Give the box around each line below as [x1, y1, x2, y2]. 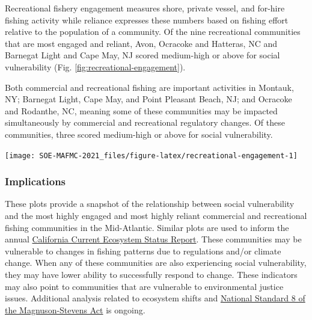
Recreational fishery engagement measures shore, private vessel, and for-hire [5, 2, 285, 14]
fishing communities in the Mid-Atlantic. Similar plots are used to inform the [5, 221, 289, 233]
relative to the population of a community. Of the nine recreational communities [5, 25, 301, 38]
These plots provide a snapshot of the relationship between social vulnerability [5, 197, 295, 210]
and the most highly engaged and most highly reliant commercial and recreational [5, 209, 307, 221]
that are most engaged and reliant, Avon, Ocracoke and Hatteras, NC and [5, 37, 277, 49]
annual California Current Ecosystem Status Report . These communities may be [5, 233, 302, 245]
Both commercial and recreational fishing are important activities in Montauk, [5, 81, 294, 93]
